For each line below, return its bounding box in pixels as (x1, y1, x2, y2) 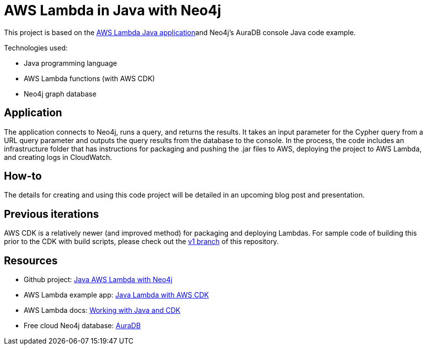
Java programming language (24, 58, 117, 67)
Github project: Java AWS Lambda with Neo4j (24, 275, 172, 284)
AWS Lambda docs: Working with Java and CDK (24, 306, 180, 315)
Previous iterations (4, 207, 99, 220)
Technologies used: (4, 43, 68, 52)
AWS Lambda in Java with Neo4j (4, 2, 221, 19)
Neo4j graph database (24, 89, 97, 98)
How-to (4, 170, 42, 183)
